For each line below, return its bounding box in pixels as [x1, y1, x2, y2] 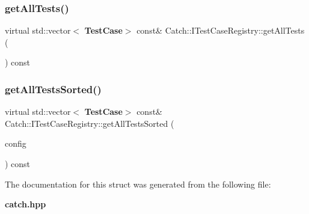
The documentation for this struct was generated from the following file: [5, 177, 271, 190]
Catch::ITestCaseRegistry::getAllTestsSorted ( [5, 117, 174, 129]
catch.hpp [5, 198, 46, 210]
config [5, 137, 26, 150]
